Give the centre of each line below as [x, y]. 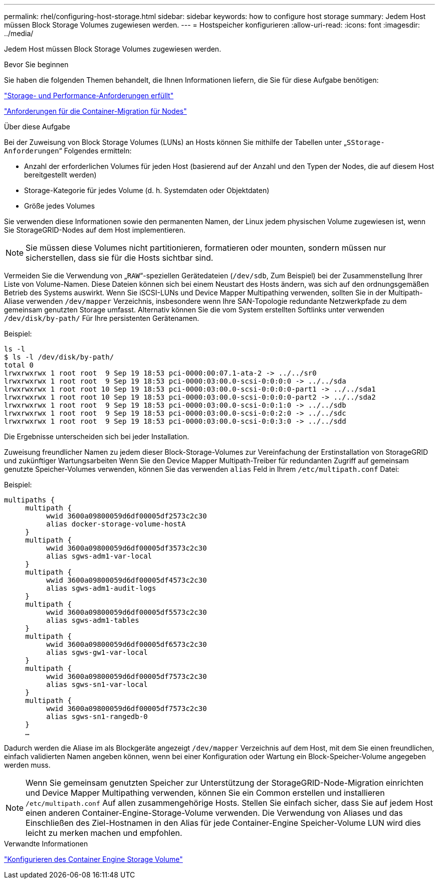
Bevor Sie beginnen [36, 64]
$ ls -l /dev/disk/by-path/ [59, 357]
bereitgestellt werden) [60, 175]
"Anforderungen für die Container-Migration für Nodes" [95, 111]
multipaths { [30, 500]
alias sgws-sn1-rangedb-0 [97, 717]
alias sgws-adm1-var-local [99, 556]
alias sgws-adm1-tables [93, 620]
